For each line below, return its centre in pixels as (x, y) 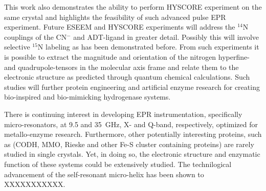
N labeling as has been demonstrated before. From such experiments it (148, 47)
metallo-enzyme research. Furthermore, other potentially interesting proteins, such (133, 134)
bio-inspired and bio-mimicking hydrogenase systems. (87, 97)
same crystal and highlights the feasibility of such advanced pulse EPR (115, 17)
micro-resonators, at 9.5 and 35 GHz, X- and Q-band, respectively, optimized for (131, 124)
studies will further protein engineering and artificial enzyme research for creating (132, 87)
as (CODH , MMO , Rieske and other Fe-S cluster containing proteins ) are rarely (129, 144)
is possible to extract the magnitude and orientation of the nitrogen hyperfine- (127, 56)
